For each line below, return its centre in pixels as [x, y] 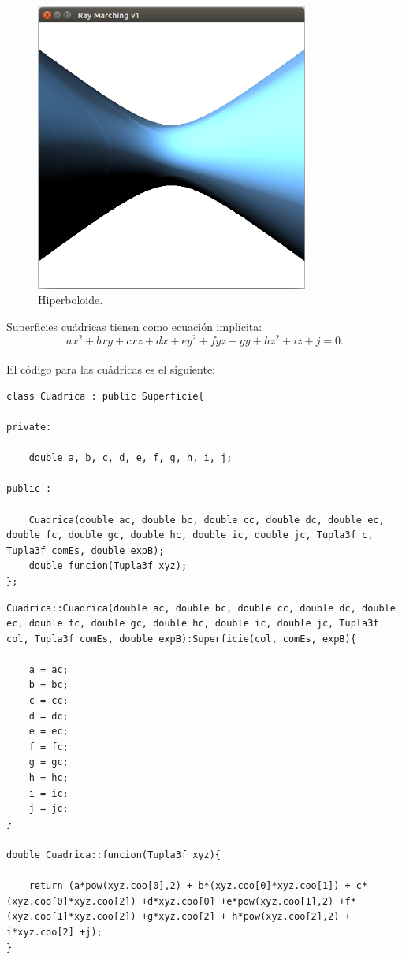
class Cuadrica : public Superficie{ [105, 396]
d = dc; [48, 716]
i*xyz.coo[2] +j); [54, 932]
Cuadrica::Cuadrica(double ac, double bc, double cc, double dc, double [201, 608]
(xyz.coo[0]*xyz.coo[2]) [71, 901]
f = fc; [48, 747]
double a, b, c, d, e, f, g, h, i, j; [130, 458]
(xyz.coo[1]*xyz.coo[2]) [71, 917]
